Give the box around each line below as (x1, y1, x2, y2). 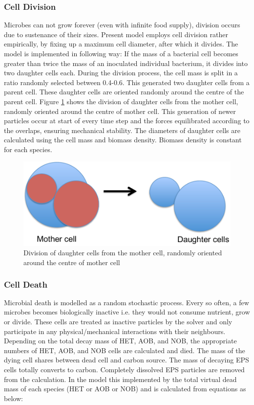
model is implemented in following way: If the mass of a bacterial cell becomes (4, 48, 238, 58)
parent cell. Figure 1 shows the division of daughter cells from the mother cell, (4, 96, 238, 106)
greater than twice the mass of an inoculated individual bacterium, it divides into (4, 58, 248, 68)
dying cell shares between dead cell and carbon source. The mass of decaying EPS (4, 355, 249, 365)
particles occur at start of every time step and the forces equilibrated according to (4, 115, 250, 126)
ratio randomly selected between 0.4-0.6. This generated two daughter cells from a (4, 77, 250, 87)
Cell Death (4, 278, 47, 290)
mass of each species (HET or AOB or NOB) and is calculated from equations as (4, 383, 246, 394)
